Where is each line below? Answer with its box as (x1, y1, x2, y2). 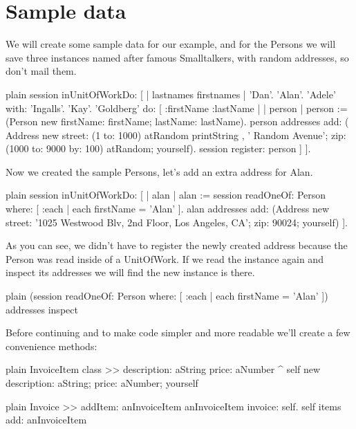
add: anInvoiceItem (6, 412, 87, 427)
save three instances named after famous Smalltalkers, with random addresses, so (6, 50, 349, 64)
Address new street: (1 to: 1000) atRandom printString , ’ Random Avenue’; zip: (6, 127, 346, 142)
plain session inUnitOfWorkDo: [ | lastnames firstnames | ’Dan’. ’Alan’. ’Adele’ (6, 86, 336, 101)
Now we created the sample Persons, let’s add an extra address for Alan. (6, 164, 313, 179)
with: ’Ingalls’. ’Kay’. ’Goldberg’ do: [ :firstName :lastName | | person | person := (6, 100, 348, 115)
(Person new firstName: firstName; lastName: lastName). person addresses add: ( (6, 114, 349, 129)
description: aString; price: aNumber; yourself (6, 376, 198, 390)
